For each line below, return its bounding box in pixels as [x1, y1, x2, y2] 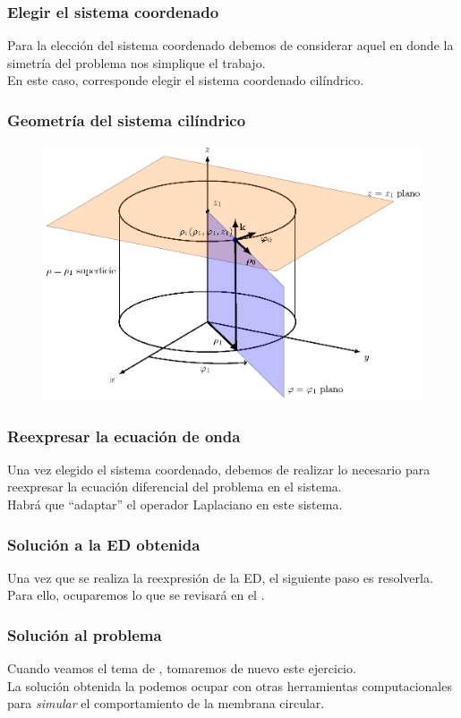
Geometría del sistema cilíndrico [7, 108, 246, 131]
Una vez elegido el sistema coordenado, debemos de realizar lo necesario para [7, 459, 431, 478]
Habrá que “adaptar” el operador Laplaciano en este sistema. [7, 495, 343, 514]
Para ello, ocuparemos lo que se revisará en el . [7, 586, 265, 604]
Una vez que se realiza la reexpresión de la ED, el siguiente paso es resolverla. [7, 568, 433, 586]
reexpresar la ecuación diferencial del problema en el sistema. [7, 477, 342, 496]
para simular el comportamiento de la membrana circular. [7, 694, 325, 713]
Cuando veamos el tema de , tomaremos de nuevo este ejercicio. [7, 659, 356, 678]
